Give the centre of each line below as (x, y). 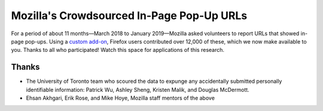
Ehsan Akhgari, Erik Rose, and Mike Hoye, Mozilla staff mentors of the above (121, 98)
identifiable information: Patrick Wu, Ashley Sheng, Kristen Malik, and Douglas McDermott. (138, 90)
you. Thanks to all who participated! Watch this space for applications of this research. (118, 50)
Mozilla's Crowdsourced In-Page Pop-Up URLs (129, 16)
